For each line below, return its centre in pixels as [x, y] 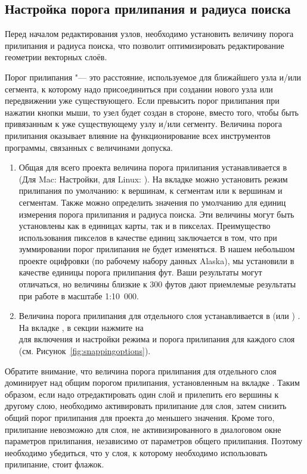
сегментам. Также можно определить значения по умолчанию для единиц [152, 202]
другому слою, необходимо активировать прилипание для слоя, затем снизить [146, 406]
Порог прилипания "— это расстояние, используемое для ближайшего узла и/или [153, 77]
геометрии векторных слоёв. [56, 57]
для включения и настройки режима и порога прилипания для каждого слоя [157, 339]
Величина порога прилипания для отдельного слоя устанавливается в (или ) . [159, 316]
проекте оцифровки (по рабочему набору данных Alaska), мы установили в [156, 260]
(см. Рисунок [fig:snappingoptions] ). [85, 351]
